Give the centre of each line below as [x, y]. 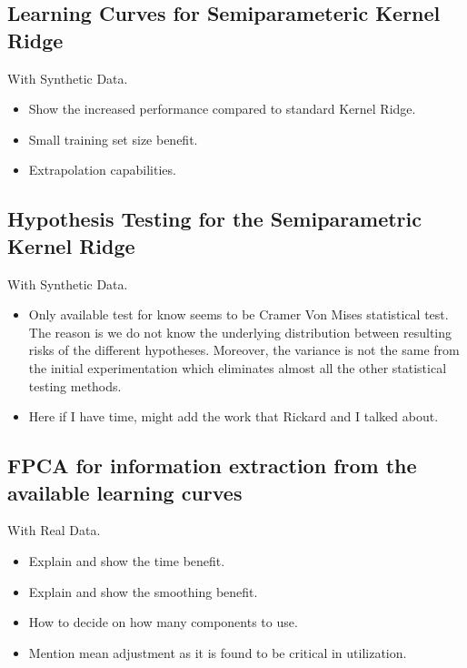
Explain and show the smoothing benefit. [143, 591]
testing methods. [75, 385]
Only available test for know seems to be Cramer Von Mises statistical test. [238, 314]
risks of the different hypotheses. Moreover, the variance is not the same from [244, 350]
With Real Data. [54, 530]
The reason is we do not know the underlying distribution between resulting [240, 332]
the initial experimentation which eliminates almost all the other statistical [238, 367]
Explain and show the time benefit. [127, 560]
